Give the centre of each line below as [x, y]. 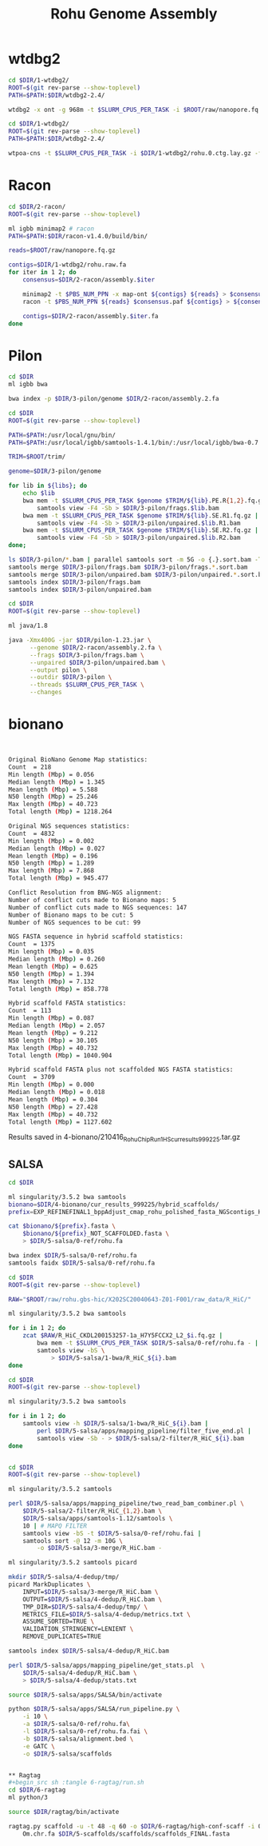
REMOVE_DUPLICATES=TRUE [62, 1636]
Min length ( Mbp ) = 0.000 [51, 1085]
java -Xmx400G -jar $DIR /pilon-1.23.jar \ [80, 641]
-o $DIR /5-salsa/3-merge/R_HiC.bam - [99, 1548]
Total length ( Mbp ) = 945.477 [59, 878]
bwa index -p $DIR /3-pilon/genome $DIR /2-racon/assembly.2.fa [114, 399]
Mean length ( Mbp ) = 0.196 [53, 856]
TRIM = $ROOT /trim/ [37, 457]
